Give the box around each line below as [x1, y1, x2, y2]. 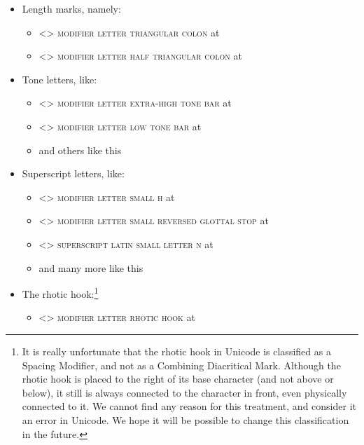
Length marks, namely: [22, 1, 121, 15]
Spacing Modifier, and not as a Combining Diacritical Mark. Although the [22, 357, 341, 372]
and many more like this [38, 260, 143, 275]
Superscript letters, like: [22, 166, 125, 181]
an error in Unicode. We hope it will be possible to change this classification [22, 412, 349, 427]
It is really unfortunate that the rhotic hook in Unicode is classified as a [22, 343, 331, 358]
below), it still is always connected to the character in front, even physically [22, 385, 347, 399]
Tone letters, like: [22, 71, 97, 86]
